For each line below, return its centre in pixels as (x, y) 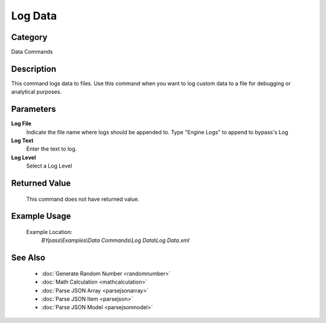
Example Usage (41, 216)
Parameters (34, 109)
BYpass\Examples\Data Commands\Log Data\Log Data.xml (115, 240)
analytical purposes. (37, 92)
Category (29, 37)
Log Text (22, 141)
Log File (21, 123)
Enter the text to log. (52, 149)
